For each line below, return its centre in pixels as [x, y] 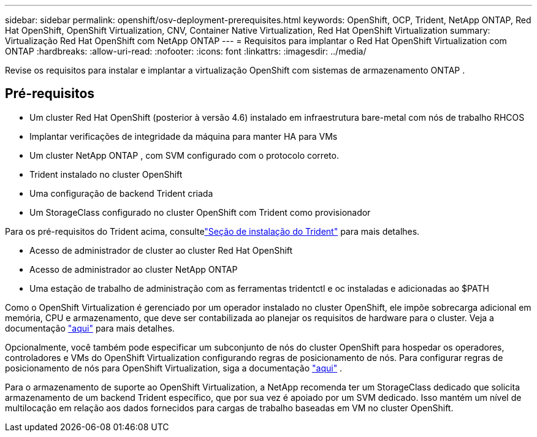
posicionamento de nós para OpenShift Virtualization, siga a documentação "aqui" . [174, 368]
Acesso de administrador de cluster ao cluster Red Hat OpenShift [161, 250]
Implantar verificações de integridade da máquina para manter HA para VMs [184, 136]
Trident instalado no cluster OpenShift [106, 174]
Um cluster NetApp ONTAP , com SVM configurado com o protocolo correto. [184, 155]
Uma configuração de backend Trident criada [121, 193]
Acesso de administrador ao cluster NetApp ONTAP [134, 269]
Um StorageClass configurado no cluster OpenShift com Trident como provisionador [200, 212]
